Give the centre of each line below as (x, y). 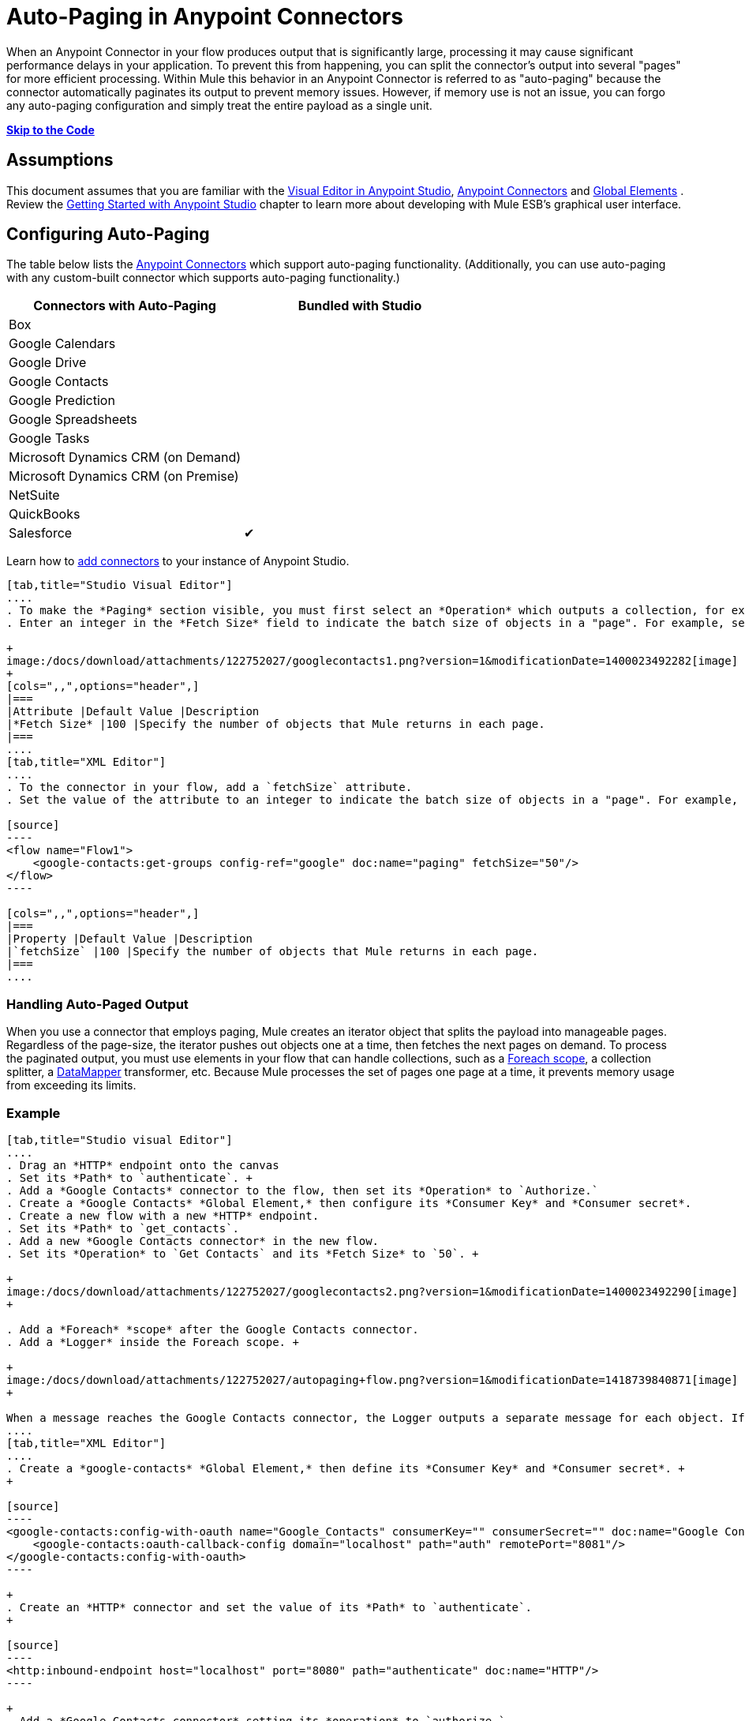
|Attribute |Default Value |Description (133, 712)
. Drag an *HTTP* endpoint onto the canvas (143, 1165)
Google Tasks (49, 439)
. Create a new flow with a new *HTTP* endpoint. (163, 1215)
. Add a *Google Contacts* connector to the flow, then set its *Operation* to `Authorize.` (303, 1190)
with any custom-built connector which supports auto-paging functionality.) (203, 278)
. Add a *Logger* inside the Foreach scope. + (153, 1342)
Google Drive (48, 363)
